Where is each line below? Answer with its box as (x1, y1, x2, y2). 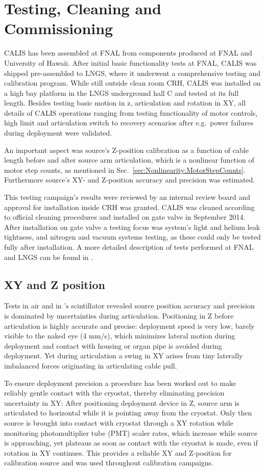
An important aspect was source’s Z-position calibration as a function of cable (4, 144, 249, 155)
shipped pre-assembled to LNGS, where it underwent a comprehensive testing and (4, 67, 261, 78)
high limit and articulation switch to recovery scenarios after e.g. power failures (4, 117, 254, 128)
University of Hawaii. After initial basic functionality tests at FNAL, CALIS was (4, 57, 257, 68)
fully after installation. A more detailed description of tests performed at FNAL (4, 242, 254, 252)
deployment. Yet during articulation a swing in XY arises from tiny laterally (4, 350, 243, 361)
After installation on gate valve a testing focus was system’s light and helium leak (4, 221, 260, 232)
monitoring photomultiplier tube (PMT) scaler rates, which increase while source (4, 427, 258, 438)
